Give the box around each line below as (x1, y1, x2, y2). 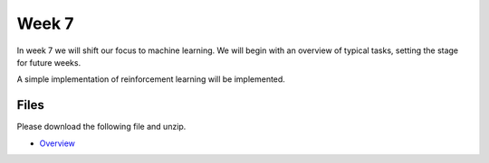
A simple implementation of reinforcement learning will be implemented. (16, 74, 285, 85)
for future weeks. (16, 57, 81, 68)
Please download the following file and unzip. (16, 122, 187, 132)
